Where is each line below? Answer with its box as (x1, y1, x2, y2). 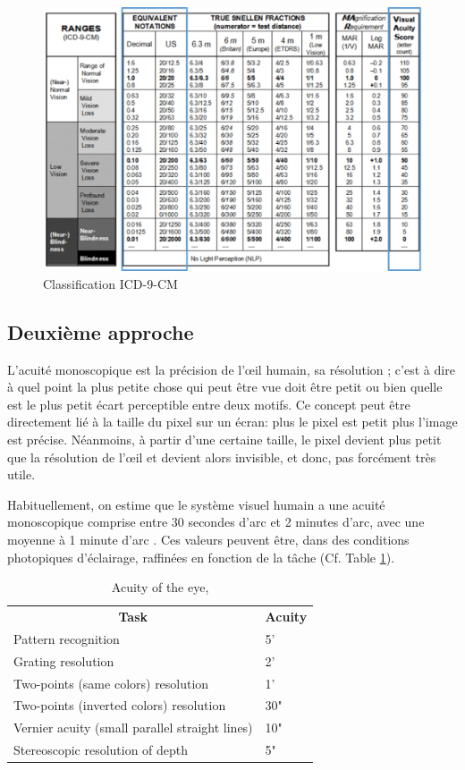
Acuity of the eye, (111, 578, 209, 597)
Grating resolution (13, 651, 114, 670)
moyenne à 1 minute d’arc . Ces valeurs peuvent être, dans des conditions (7, 529, 410, 548)
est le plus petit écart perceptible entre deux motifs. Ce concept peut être (7, 394, 410, 413)
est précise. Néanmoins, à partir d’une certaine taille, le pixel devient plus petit (7, 429, 442, 448)
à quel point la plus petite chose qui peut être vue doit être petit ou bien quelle (7, 377, 443, 396)
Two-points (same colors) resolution (13, 673, 209, 692)
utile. (7, 465, 36, 484)
